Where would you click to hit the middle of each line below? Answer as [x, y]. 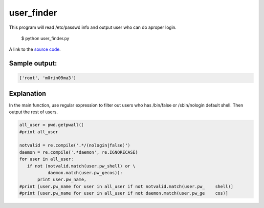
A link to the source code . [35, 49]
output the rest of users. [33, 112]
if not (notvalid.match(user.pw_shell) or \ [81, 166]
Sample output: [33, 63]
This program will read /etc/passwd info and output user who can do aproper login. [93, 27]
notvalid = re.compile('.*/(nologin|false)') [75, 146]
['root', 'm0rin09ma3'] [48, 78]
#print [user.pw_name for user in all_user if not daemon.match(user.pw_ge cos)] [124, 193]
